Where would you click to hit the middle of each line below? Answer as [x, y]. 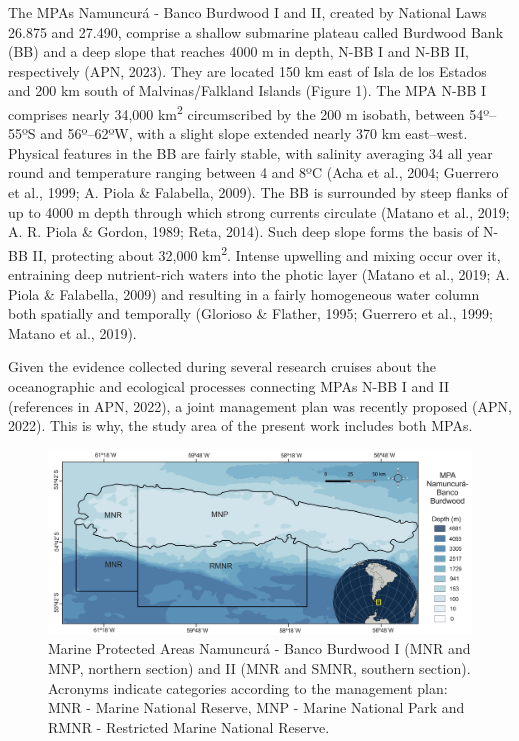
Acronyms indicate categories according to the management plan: [248, 687]
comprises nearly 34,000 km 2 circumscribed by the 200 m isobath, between [236, 112]
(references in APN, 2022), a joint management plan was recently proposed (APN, [260, 405]
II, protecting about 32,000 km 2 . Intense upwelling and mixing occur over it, [266, 253]
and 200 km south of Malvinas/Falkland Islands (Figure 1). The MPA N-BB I [247, 90]
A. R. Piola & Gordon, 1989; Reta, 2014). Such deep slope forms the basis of [243, 231]
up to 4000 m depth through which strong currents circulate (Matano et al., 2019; [259, 211]
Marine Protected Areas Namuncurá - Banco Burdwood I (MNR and [259, 648]
